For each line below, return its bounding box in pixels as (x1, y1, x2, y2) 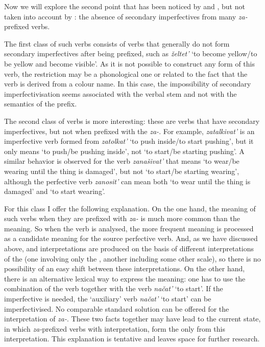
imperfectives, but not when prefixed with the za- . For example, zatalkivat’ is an (4, 125, 255, 136)
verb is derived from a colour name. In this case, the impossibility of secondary (4, 78, 251, 89)
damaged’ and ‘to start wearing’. (4, 186, 105, 197)
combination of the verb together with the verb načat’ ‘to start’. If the (4, 283, 223, 294)
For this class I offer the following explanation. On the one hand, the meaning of (4, 203, 256, 213)
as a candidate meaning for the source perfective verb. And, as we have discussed (4, 233, 258, 244)
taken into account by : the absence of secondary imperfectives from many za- (4, 11, 248, 21)
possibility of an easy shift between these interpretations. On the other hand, (4, 263, 245, 274)
